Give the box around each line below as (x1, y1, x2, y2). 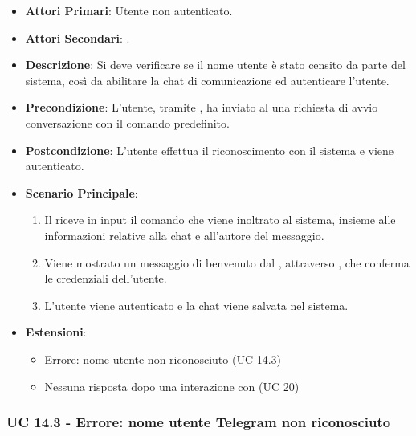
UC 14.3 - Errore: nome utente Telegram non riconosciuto (6, 412, 391, 432)
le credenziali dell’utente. (44, 270, 167, 287)
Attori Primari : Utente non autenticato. (25, 2, 233, 18)
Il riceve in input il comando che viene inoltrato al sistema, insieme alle (44, 211, 396, 228)
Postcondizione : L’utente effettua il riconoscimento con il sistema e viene (25, 141, 394, 158)
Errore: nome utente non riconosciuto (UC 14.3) (44, 350, 282, 367)
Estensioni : (25, 324, 87, 340)
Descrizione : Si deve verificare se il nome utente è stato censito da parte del (25, 56, 406, 73)
